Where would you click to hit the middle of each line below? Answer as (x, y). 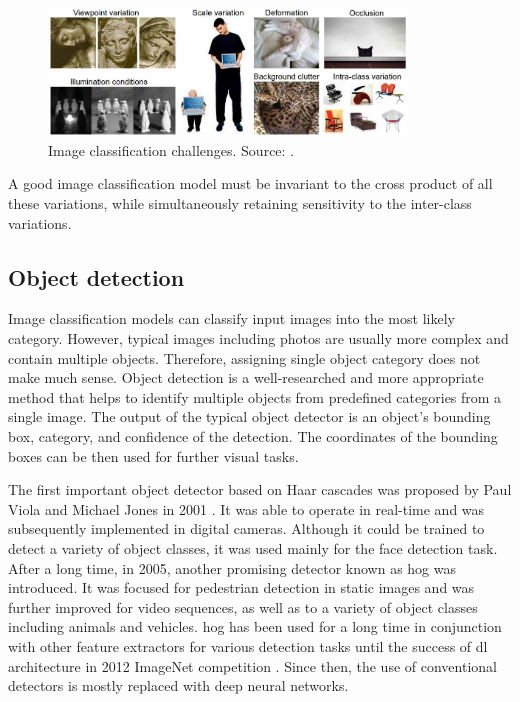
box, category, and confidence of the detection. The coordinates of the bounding (253, 435)
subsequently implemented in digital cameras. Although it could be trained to (246, 528)
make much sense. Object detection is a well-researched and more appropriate (246, 377)
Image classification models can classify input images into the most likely (231, 318)
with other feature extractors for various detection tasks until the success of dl (248, 645)
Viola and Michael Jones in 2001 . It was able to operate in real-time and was (246, 508)
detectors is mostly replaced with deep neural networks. (178, 685)
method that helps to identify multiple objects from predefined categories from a (255, 396)
